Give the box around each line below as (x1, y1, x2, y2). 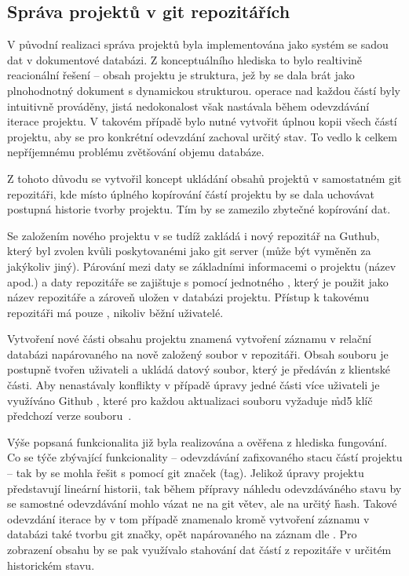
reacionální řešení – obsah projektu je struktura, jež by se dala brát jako (7, 67, 355, 83)
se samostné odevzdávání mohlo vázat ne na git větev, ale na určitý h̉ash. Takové (7, 495, 397, 512)
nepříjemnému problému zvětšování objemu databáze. (7, 144, 265, 160)
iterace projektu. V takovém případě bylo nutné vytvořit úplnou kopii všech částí (7, 113, 397, 129)
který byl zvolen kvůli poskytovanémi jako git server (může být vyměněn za (7, 242, 371, 259)
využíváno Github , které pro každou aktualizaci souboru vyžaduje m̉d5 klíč (7, 392, 373, 408)
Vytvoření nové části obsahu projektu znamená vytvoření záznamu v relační (7, 330, 371, 347)
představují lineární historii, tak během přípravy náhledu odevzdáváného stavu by (7, 479, 402, 496)
